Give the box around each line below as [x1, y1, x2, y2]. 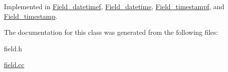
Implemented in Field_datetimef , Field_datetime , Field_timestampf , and [4, 1, 225, 11]
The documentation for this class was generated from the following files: [4, 27, 218, 37]
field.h [4, 43, 22, 53]
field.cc [4, 59, 24, 70]
